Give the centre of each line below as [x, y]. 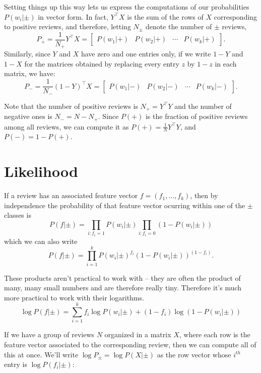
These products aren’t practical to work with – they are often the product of [122, 277]
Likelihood [41, 171]
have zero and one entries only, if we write [146, 54]
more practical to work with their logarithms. [74, 297]
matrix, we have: [30, 73]
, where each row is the [215, 334]
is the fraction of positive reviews [197, 116]
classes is [18, 215]
